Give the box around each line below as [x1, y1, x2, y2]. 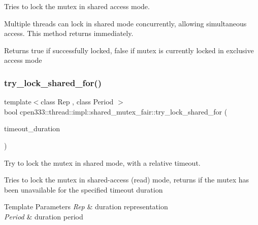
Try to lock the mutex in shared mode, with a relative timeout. [4, 157, 201, 168]
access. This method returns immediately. [4, 28, 134, 39]
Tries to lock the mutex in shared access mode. [4, 1, 150, 11]
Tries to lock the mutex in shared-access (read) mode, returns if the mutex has [4, 174, 249, 185]
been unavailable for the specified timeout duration [4, 184, 163, 195]
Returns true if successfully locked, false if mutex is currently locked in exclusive [4, 45, 254, 55]
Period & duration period [4, 211, 83, 221]
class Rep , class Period [41, 96, 114, 107]
